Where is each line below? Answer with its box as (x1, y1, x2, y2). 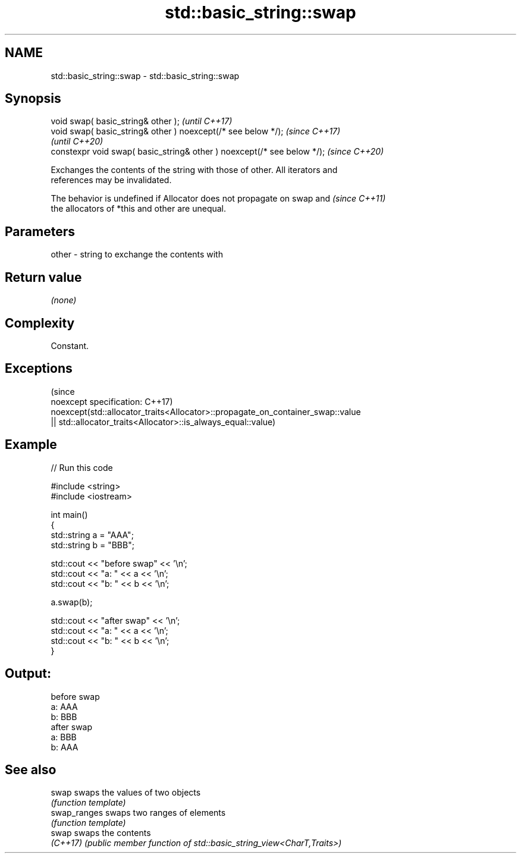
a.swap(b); (51, 596, 93, 607)
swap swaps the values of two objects (51, 787, 201, 798)
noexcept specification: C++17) (51, 396, 173, 407)
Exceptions (5, 361, 73, 376)
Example (5, 437, 57, 452)
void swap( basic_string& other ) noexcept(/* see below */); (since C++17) (51, 126, 341, 137)
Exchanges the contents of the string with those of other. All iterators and (51, 165, 338, 175)
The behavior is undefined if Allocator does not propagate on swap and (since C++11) (51, 193, 386, 204)
